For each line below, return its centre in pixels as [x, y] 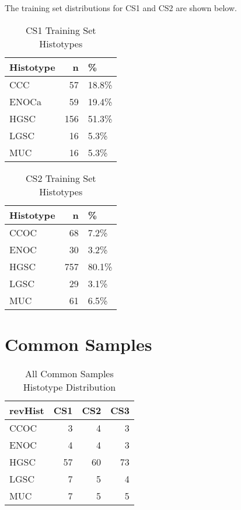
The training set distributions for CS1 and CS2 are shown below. [121, 8]
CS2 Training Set [61, 178]
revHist [27, 410]
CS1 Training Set [61, 30]
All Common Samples [69, 373]
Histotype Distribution [69, 387]
